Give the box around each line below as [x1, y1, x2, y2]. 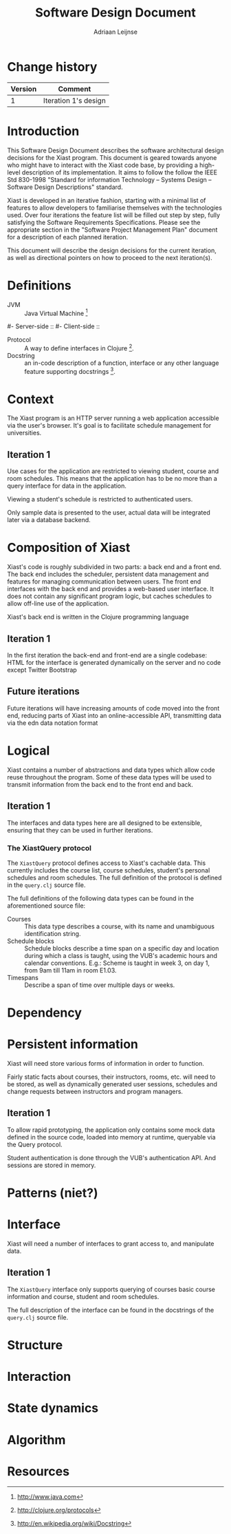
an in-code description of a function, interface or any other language [24, 359, 219, 367]
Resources [7, 1464, 70, 1479]
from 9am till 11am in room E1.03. [24, 966, 117, 974]
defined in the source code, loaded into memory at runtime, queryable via [7, 1133, 216, 1141]
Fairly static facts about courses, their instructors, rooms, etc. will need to [7, 1073, 216, 1081]
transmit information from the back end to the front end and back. [7, 780, 194, 788]
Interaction [7, 1369, 71, 1384]
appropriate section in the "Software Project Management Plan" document [7, 226, 218, 234]
